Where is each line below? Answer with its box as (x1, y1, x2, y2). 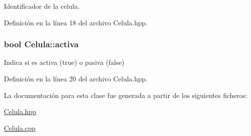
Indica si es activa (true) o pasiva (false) (4, 57, 125, 67)
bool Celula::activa (4, 38, 79, 50)
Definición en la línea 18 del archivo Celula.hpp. (4, 17, 148, 27)
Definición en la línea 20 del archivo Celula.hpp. (4, 74, 148, 83)
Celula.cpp (4, 122, 36, 133)
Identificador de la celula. (4, 1, 80, 11)
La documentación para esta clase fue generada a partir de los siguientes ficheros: (4, 90, 248, 100)
